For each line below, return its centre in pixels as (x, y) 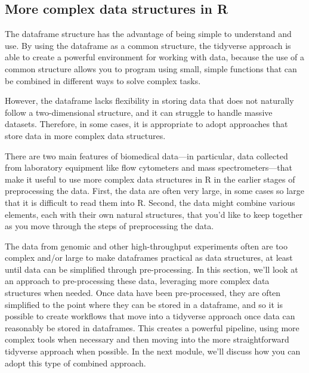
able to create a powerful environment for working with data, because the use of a (154, 57)
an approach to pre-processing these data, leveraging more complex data (137, 281)
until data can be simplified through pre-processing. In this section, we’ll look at (152, 269)
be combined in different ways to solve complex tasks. (103, 80)
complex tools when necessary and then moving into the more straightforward (147, 339)
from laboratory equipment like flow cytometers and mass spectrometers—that (149, 167)
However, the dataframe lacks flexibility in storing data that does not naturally (149, 101)
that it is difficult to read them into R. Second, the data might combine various (150, 202)
